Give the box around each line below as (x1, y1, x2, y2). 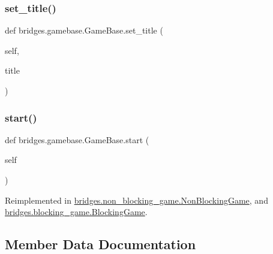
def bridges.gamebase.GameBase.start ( (5, 133, 149, 146)
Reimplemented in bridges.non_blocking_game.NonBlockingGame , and (5, 193, 268, 206)
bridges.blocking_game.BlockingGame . (5, 205, 148, 218)
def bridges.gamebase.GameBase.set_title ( (5, 24, 163, 37)
